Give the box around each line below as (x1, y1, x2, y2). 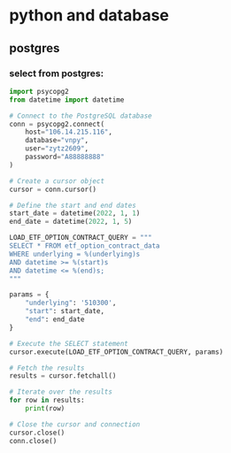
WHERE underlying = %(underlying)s (9, 250, 141, 258)
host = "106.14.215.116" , (25, 127, 113, 137)
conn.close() (9, 436, 58, 445)
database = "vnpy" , (25, 136, 89, 145)
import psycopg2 (9, 87, 69, 96)
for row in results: (9, 395, 86, 405)
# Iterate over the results (9, 388, 113, 396)
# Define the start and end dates (9, 201, 137, 210)
